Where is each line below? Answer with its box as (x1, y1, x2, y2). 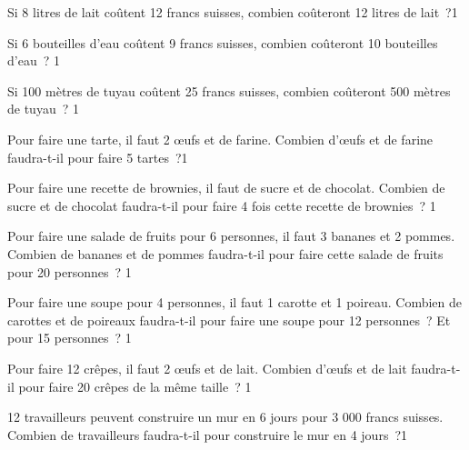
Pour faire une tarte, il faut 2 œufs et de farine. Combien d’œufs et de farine (7, 129, 434, 148)
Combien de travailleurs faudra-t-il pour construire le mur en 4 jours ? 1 (7, 425, 408, 444)
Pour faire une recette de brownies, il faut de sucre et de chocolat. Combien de (7, 178, 445, 197)
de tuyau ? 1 (7, 99, 79, 118)
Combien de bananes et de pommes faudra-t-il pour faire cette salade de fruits (7, 244, 444, 263)
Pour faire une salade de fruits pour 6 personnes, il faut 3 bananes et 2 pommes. (7, 226, 455, 245)
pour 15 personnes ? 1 (7, 328, 132, 347)
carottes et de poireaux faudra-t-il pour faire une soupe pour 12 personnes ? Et (7, 310, 451, 329)
